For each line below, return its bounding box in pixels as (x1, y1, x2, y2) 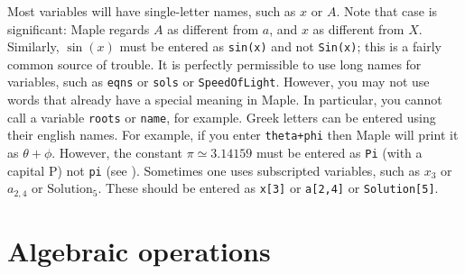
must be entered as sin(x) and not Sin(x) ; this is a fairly (119, 37, 442, 56)
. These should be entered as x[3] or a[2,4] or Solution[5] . (98, 178, 439, 197)
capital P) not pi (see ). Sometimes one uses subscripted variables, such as (7, 160, 421, 179)
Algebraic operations (7, 232, 271, 269)
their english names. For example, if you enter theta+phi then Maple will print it (7, 125, 459, 144)
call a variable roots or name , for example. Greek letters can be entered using (7, 107, 436, 126)
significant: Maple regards (7, 19, 150, 38)
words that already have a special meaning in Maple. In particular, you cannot (7, 90, 442, 109)
